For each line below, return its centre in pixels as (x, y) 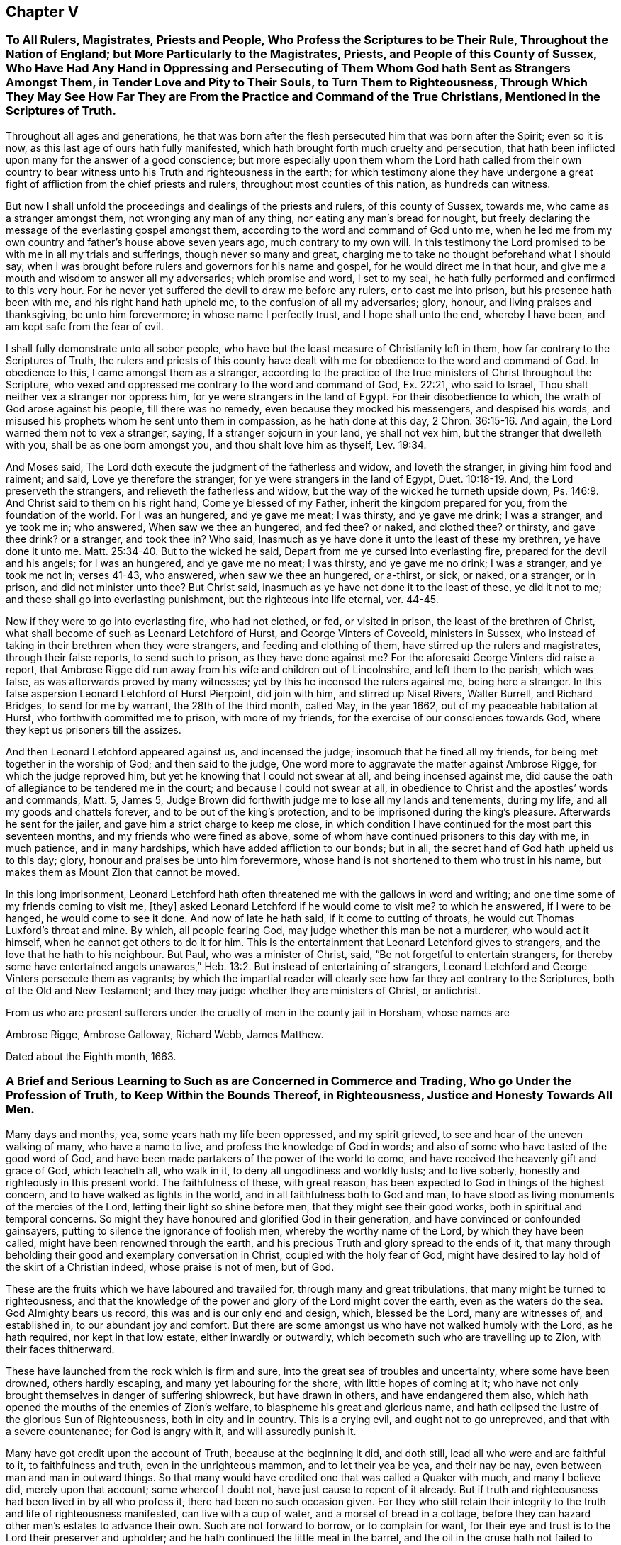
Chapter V (43, 12)
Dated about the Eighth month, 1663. (91, 1056)
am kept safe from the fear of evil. (85, 326)
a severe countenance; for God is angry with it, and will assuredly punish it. (181, 1431)
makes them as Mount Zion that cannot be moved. (123, 872)
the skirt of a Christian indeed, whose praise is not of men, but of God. (170, 1266)
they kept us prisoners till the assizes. (94, 729)
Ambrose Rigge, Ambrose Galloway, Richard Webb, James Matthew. (165, 1034)
